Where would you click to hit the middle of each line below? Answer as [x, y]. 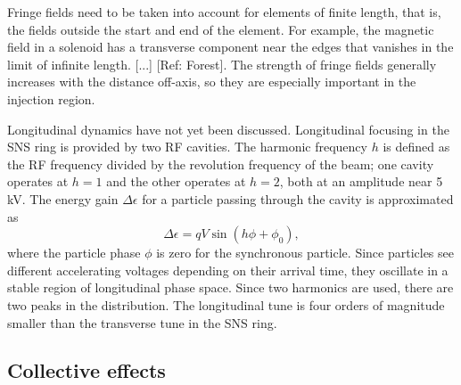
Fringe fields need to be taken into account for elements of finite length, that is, [224, 12]
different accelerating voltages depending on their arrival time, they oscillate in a [228, 270]
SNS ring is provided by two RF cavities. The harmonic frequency [187, 147]
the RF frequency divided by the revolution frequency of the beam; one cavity [221, 164]
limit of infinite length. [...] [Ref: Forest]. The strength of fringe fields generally [222, 64]
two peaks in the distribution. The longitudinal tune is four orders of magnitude [226, 304]
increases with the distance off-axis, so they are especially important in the [212, 82]
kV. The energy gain [63, 198]
